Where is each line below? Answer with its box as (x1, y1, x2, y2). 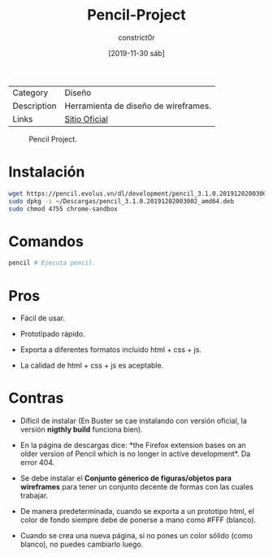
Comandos (8, 232, 84, 250)
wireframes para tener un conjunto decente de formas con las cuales (19, 482, 253, 492)
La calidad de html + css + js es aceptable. (19, 360, 164, 371)
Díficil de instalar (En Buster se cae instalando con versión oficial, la (19, 416, 248, 426)
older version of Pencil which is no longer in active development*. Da (19, 449, 251, 459)
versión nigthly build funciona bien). (19, 424, 144, 434)
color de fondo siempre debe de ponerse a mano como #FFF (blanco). (19, 515, 257, 525)
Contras (8, 389, 64, 407)
